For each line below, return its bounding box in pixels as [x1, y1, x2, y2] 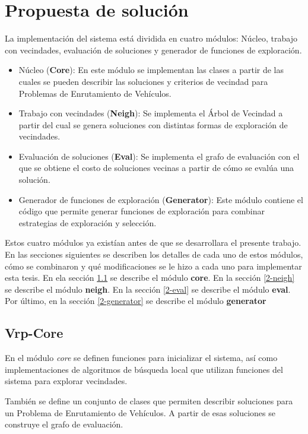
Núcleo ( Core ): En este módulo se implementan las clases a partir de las [18, 64, 284, 76]
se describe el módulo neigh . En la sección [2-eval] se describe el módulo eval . [5, 283, 291, 295]
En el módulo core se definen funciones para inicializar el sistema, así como [5, 351, 278, 364]
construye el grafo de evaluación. [5, 418, 123, 430]
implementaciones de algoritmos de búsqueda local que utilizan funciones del [5, 363, 283, 375]
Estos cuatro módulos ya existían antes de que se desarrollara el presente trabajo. [5, 236, 301, 249]
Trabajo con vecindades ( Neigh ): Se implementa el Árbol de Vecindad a [18, 107, 283, 119]
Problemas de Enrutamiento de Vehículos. [18, 87, 172, 99]
